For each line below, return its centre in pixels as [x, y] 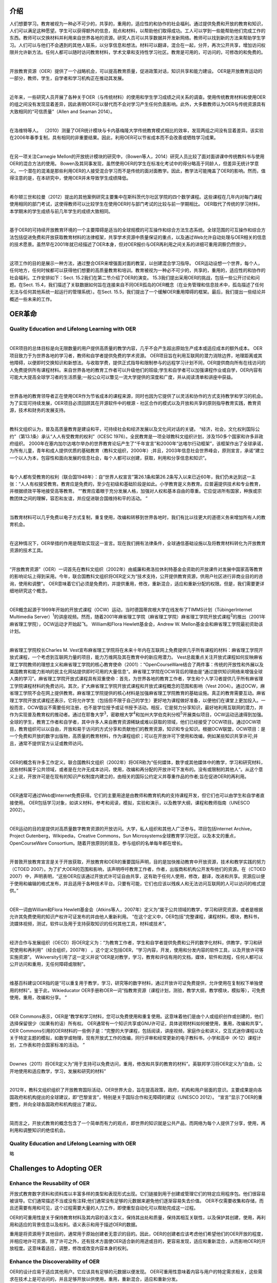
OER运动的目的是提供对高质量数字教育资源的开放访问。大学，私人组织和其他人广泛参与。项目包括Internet [121, 828]
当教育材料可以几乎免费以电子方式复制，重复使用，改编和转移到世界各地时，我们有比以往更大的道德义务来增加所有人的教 [137, 517]
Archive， [244, 828]
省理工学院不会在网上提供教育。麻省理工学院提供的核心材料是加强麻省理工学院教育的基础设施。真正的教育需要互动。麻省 [137, 693]
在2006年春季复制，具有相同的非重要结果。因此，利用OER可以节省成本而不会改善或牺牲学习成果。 [114, 137]
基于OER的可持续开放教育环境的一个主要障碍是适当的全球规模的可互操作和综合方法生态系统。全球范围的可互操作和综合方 [138, 230]
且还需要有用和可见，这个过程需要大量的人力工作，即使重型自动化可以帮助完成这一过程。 [104, 1208]
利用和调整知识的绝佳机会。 [39, 1130]
